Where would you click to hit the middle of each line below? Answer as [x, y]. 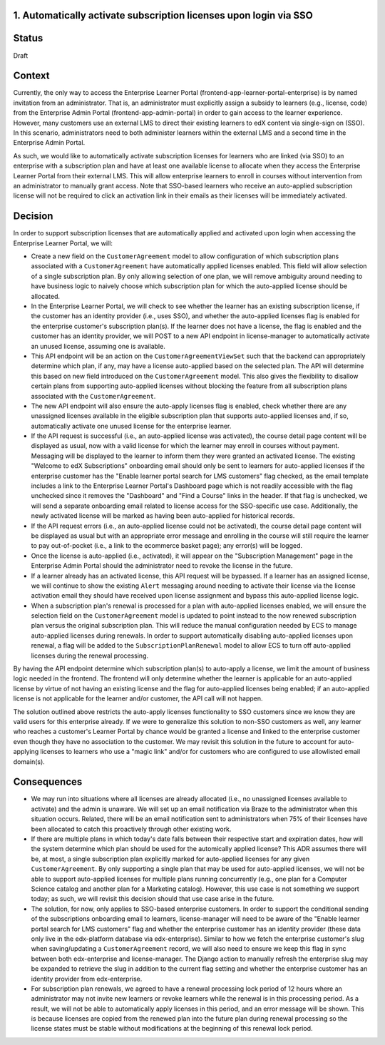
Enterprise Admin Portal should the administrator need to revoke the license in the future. [162, 566]
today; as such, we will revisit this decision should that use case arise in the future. [153, 899]
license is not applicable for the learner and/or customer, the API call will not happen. [138, 698]
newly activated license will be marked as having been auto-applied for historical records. [163, 516]
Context [31, 76]
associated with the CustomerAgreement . [93, 396]
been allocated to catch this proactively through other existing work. [131, 829]
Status [28, 38]
